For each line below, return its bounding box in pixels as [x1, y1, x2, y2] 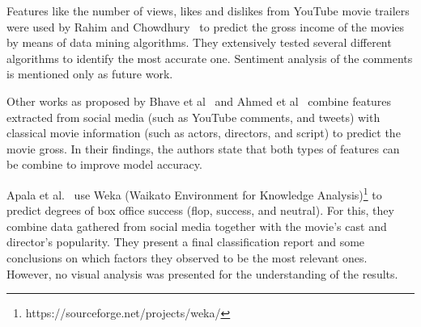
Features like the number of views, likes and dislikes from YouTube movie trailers [6, 2, 410, 19]
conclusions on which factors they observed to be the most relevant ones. [6, 249, 368, 266]
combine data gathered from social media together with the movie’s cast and [6, 217, 387, 234]
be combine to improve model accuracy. [6, 156, 202, 173]
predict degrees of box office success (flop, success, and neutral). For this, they [6, 202, 394, 219]
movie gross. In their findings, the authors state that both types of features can [6, 140, 400, 157]
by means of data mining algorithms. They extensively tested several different [6, 34, 392, 51]
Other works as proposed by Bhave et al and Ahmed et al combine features [6, 92, 392, 109]
